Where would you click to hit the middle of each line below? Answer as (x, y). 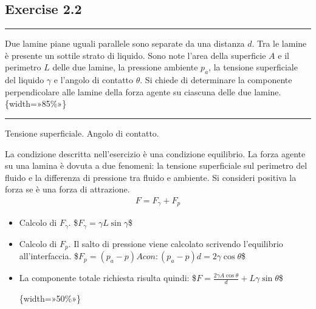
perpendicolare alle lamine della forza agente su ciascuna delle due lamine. (143, 91)
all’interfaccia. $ (49, 256)
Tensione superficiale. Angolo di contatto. (82, 133)
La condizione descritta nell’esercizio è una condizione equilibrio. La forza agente (155, 153)
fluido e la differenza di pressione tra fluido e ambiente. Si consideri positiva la (151, 177)
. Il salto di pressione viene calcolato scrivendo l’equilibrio (176, 243)
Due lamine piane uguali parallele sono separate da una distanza (125, 43)
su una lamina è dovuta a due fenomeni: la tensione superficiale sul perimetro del (156, 165)
